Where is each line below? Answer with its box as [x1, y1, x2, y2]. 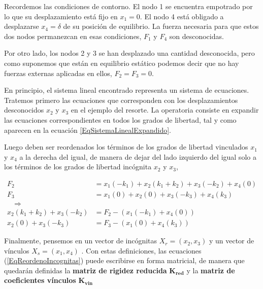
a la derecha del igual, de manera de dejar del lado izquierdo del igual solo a [19, 151, 256, 162]
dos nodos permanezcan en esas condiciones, [4, 30, 142, 41]
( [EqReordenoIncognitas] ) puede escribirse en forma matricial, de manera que [4, 255, 245, 266]
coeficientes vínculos [4, 275, 76, 285]
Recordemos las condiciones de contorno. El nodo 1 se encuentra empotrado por [4, 1, 253, 11]
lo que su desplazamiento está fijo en [4, 11, 118, 21]
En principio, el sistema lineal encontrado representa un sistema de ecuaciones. [4, 85, 249, 95]
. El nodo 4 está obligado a [140, 11, 224, 21]
